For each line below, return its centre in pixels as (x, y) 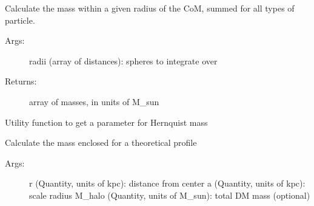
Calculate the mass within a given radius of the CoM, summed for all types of (150, 8)
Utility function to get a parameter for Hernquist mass (106, 122)
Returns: (21, 81)
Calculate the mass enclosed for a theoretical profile (101, 142)
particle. (20, 20)
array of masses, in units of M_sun (94, 101)
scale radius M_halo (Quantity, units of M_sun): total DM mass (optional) (170, 195)
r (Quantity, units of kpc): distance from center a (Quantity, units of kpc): (167, 183)
